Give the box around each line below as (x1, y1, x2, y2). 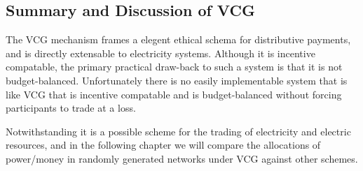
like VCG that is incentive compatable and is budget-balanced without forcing (6, 87, 342, 101)
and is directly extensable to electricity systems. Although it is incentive (6, 45, 315, 60)
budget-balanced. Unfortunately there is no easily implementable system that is (6, 73, 348, 87)
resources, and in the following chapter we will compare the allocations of (6, 137, 321, 152)
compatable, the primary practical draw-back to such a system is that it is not (6, 59, 343, 74)
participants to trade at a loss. (6, 101, 136, 115)
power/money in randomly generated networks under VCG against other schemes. (6, 151, 358, 165)
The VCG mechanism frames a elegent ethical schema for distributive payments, (6, 32, 351, 47)
